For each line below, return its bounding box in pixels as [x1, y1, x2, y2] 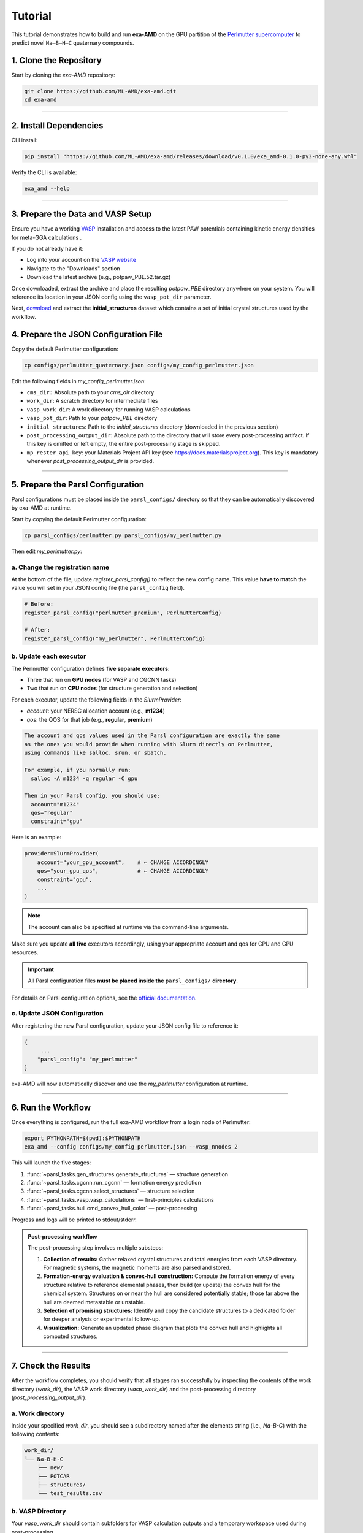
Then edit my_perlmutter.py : [11, 548, 82, 555]
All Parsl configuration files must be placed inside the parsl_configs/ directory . [28, 977, 239, 984]
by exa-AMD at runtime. [11, 504, 72, 511]
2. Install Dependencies [11, 120, 104, 131]
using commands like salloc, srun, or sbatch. [24, 749, 167, 757]
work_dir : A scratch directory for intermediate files [26, 397, 158, 405]
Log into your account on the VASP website [26, 256, 137, 264]
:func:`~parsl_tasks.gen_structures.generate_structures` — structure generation [26, 1170, 229, 1177]
